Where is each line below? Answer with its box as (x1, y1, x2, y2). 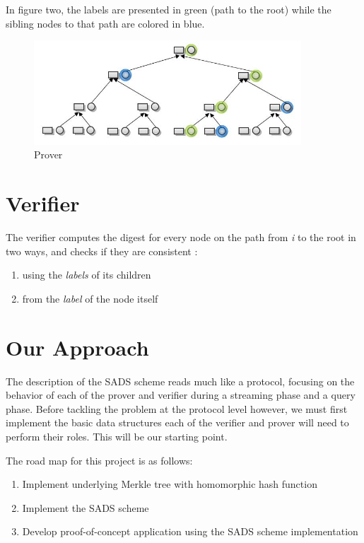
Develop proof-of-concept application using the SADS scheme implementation (22, 524, 358, 539)
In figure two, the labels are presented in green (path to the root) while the (6, 2, 331, 16)
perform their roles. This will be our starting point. (6, 428, 228, 443)
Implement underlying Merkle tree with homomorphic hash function (22, 477, 317, 491)
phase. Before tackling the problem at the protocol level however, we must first (6, 401, 348, 416)
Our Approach (6, 332, 149, 361)
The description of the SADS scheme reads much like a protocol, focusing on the (6, 373, 355, 388)
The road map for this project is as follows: (6, 452, 193, 467)
